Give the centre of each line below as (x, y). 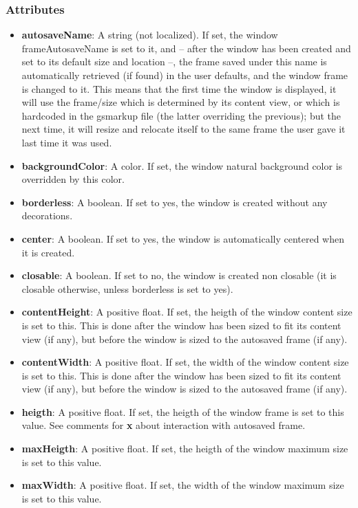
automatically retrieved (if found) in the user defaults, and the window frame (185, 75)
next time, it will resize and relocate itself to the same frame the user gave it (183, 129)
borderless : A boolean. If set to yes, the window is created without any (175, 202)
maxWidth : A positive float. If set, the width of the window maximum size (183, 485)
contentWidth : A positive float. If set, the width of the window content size (185, 362)
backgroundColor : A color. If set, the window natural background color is (182, 165)
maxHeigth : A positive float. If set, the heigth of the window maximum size (185, 449)
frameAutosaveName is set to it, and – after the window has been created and (186, 48)
